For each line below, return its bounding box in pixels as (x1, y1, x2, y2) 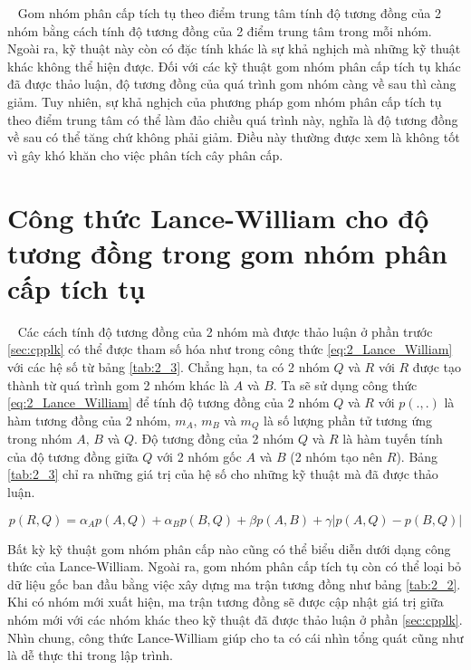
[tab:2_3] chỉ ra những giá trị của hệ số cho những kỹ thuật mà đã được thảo (7, 464, 438, 483)
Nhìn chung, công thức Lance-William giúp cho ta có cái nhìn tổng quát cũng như (7, 627, 464, 646)
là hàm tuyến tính (342, 429, 443, 448)
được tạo (412, 358, 462, 377)
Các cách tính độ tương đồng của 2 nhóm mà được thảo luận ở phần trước (17, 321, 433, 340)
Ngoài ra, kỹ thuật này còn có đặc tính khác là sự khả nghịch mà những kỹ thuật (7, 39, 461, 58)
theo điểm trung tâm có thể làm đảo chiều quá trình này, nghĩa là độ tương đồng (7, 110, 458, 129)
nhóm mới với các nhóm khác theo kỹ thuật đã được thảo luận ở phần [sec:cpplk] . (7, 610, 463, 629)
